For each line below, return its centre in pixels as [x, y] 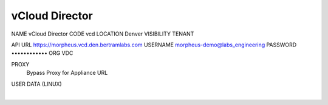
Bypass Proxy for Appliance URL [67, 73]
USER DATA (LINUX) [36, 84]
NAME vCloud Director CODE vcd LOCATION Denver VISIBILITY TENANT [103, 34]
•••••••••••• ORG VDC [42, 53]
